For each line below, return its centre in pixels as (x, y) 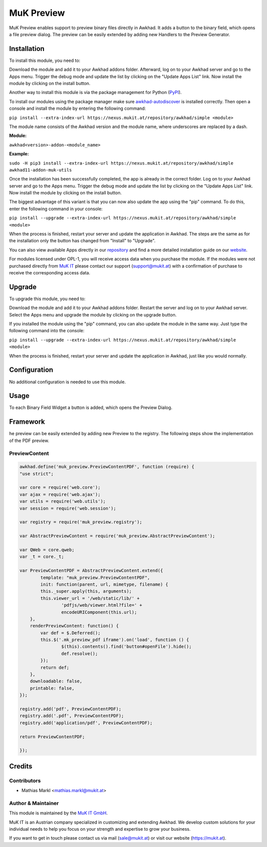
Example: (19, 154)
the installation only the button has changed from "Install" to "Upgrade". (82, 241)
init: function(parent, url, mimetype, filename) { (104, 584)
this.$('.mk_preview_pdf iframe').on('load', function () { (115, 640)
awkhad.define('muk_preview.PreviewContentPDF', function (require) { (107, 467)
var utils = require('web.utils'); (63, 501)
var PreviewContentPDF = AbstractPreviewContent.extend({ (91, 571)
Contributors (25, 780)
